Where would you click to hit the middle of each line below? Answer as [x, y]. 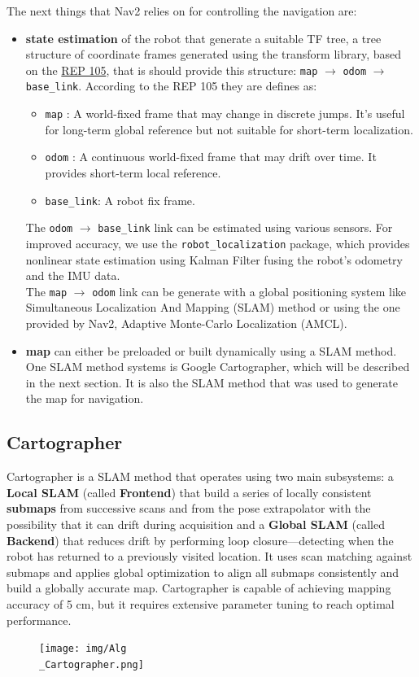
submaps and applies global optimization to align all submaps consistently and [203, 572]
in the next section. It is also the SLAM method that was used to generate [212, 382]
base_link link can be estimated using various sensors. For [245, 227]
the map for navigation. [85, 398]
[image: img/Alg [83, 649]
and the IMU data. [73, 275]
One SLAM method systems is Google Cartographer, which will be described [218, 367]
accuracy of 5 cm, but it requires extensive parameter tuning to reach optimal [201, 603]
